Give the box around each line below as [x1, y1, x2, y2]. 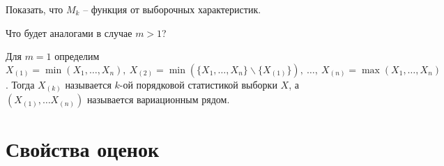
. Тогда [6, 77, 35, 91]
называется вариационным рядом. [86, 92, 230, 107]
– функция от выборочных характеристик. [83, 2, 261, 16]
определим [54, 49, 100, 63]
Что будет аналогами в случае [6, 25, 132, 40]
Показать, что [6, 2, 63, 16]
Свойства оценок [6, 135, 160, 163]
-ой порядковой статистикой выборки [119, 77, 277, 91]
